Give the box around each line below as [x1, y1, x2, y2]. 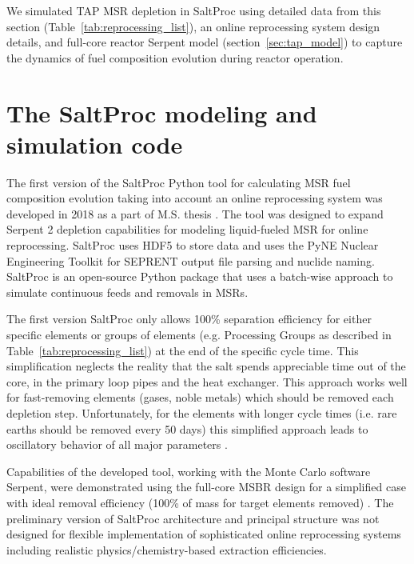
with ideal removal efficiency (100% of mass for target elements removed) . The [6, 494, 394, 510]
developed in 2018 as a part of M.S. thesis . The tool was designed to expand [6, 205, 384, 222]
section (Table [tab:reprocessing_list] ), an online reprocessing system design [6, 18, 380, 34]
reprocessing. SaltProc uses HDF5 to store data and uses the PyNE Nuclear [6, 237, 379, 254]
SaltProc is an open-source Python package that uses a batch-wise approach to [6, 268, 393, 285]
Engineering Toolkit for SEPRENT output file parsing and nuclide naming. [6, 252, 375, 269]
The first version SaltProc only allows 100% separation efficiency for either [6, 310, 372, 327]
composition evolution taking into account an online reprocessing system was [6, 190, 383, 206]
